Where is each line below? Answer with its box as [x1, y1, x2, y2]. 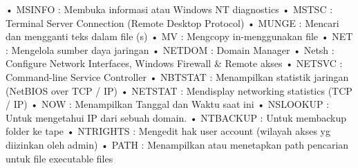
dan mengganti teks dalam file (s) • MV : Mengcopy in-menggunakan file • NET [6, 29, 353, 44]
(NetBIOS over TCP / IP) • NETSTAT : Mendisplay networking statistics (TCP [6, 83, 352, 97]
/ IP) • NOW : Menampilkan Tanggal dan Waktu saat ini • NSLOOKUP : [6, 97, 330, 111]
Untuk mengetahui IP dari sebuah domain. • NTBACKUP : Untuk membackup [6, 110, 347, 124]
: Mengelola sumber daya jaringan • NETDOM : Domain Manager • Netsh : [6, 42, 335, 57]
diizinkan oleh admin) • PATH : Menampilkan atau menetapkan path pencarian [6, 137, 349, 151]
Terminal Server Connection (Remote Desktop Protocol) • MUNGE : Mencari [6, 15, 339, 30]
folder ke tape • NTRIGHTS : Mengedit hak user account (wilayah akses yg [6, 124, 330, 138]
